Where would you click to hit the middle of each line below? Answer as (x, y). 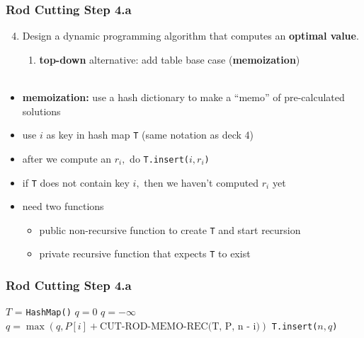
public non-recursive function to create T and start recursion (170, 229)
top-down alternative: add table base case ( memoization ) (170, 59)
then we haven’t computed (201, 182)
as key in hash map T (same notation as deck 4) (150, 135)
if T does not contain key (76, 182)
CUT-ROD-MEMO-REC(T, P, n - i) (180, 326)
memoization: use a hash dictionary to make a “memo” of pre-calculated (183, 97)
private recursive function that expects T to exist (145, 253)
